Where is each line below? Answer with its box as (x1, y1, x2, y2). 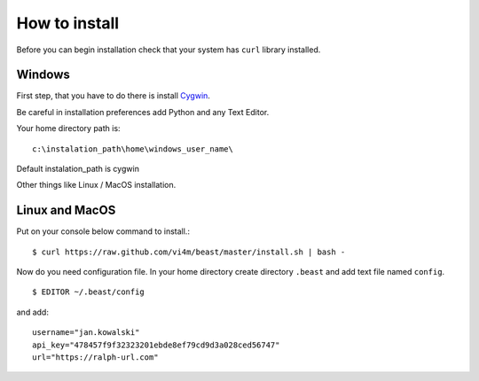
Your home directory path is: (16, 123, 121, 134)
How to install (16, 13, 120, 33)
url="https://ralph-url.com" (32, 353, 159, 362)
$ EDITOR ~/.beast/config (32, 287, 145, 297)
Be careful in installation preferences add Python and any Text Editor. (16, 106, 270, 117)
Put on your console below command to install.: (16, 226, 191, 237)
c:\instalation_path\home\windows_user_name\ (32, 144, 234, 154)
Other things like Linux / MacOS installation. (16, 180, 177, 190)
